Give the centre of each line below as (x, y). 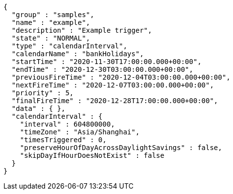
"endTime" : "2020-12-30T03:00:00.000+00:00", (102, 69)
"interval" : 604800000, (67, 124)
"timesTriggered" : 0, (63, 140)
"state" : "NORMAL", (51, 38)
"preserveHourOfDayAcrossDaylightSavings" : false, (121, 148)
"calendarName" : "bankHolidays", (78, 54)
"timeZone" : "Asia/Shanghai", (80, 132)
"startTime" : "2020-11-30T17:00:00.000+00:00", (106, 62)
